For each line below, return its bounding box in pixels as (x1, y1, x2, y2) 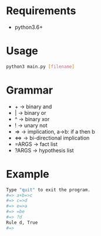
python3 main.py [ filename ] (6, 64, 75, 69)
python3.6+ (14, 24, 43, 31)
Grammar (6, 84, 53, 97)
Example (6, 167, 49, 181)
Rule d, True (6, 220, 38, 225)
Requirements (6, 4, 76, 18)
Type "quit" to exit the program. (6, 187, 91, 192)
